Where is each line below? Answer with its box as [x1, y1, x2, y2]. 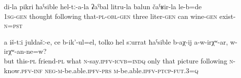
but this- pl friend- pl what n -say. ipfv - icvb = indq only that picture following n [4, 55, 233, 65]
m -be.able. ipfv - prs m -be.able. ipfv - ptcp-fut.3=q [58, 65, 199, 75]
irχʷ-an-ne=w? [4, 46, 47, 56]
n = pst [4, 20, 22, 31]
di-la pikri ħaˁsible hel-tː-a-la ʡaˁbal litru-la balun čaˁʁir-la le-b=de [4, 1, 202, 11]
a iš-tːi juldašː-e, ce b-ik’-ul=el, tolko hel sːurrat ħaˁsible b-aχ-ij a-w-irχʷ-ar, [4, 36, 228, 47]
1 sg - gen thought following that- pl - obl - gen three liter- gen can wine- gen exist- [4, 11, 236, 21]
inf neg [34, 65, 56, 75]
